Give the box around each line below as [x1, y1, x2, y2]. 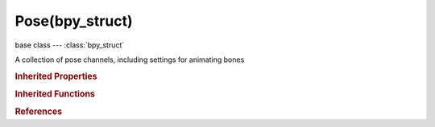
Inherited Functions [14, 88, 96, 100]
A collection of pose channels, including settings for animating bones [14, 55, 245, 64]
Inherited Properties [14, 71, 98, 82]
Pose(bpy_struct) [14, 12, 133, 30]
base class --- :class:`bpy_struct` [14, 40, 125, 50]
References [14, 106, 63, 117]
